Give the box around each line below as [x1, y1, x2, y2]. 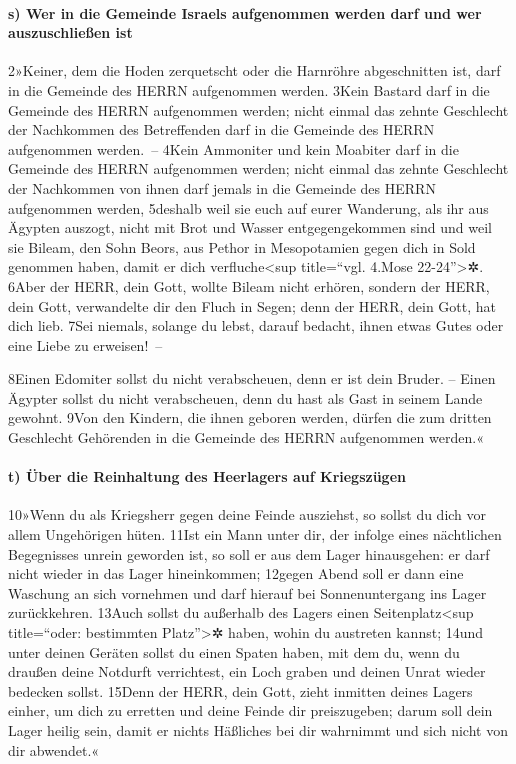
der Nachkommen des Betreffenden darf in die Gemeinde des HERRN [8, 119, 435, 140]
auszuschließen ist [8, 22, 133, 43]
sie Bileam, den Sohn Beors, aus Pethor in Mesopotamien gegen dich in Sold [8, 236, 476, 257]
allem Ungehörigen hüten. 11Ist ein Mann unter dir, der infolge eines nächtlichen [8, 524, 502, 545]
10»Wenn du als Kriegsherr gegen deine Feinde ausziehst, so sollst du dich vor [8, 504, 487, 525]
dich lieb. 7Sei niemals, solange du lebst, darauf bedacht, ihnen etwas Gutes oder [8, 315, 504, 336]
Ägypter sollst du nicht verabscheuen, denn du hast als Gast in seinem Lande [8, 387, 483, 408]
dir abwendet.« [8, 739, 100, 760]
